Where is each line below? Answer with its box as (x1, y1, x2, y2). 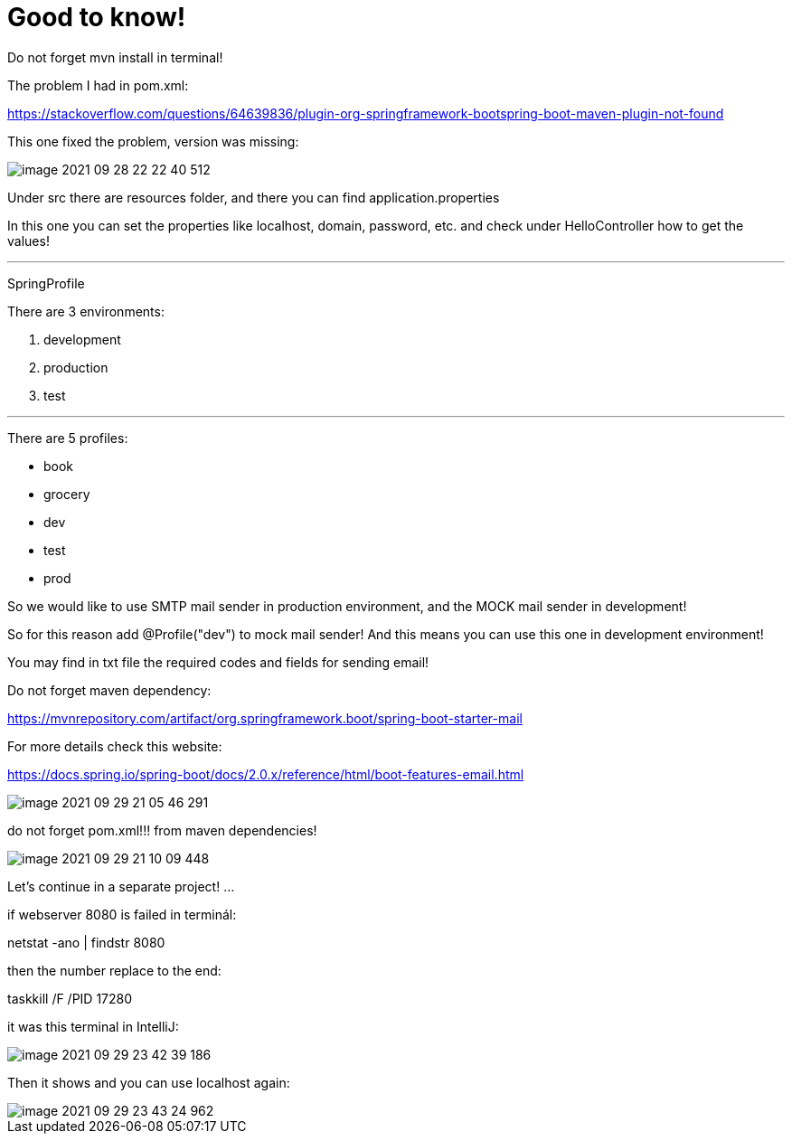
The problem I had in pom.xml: (7, 77, 189, 93)
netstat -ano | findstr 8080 (7, 934, 165, 950)
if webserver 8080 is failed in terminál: (7, 906, 237, 922)
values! (7, 232, 50, 249)
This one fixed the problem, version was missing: (7, 133, 299, 149)
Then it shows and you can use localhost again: (7, 1074, 290, 1090)
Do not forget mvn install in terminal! (7, 49, 223, 65)
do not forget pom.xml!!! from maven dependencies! (7, 822, 317, 838)
